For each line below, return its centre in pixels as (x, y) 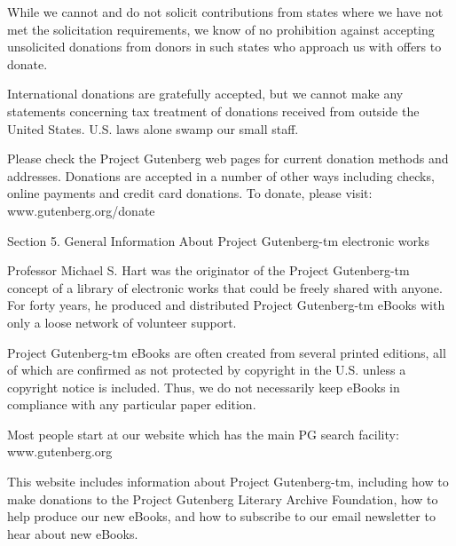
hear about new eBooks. (73, 533)
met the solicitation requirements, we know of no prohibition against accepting (221, 29)
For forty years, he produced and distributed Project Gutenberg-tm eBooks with (226, 305)
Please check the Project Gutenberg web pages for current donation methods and (228, 158)
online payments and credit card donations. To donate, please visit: (190, 193)
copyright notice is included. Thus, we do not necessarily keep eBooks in (204, 387)
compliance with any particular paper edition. (132, 404)
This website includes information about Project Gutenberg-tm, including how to (228, 482)
